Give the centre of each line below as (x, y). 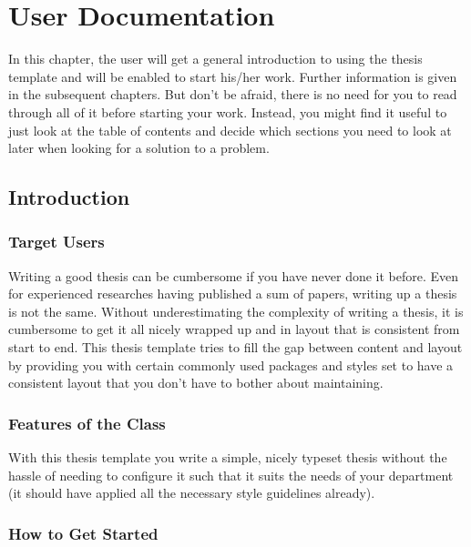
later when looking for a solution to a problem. (139, 148)
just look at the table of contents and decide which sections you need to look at (230, 130)
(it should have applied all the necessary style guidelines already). (192, 493)
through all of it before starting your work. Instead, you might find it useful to (228, 111)
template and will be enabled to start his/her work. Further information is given (233, 76)
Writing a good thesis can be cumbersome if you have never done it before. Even (234, 275)
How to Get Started (83, 533)
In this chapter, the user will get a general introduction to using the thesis (215, 59)
